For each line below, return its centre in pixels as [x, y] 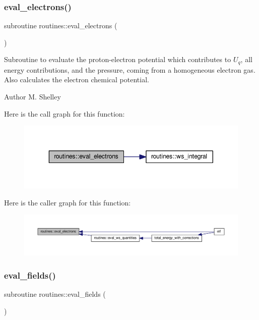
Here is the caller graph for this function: [68, 202]
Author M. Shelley [33, 97]
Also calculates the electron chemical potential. [77, 79]
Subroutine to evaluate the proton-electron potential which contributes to [118, 59]
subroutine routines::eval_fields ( [55, 294]
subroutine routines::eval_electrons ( [61, 25]
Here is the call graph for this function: [64, 113]
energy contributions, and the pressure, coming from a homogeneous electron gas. [130, 69]
